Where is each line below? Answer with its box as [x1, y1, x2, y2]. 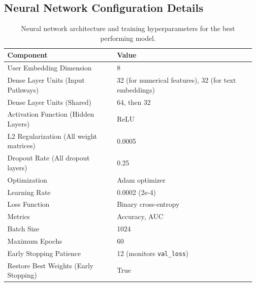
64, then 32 [117, 96, 151, 107]
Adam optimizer [117, 174, 166, 185]
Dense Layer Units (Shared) [7, 96, 92, 107]
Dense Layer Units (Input [7, 75, 85, 85]
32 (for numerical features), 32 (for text [117, 75, 236, 85]
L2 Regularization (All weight [7, 130, 97, 141]
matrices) [7, 140, 35, 151]
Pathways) [7, 84, 39, 95]
